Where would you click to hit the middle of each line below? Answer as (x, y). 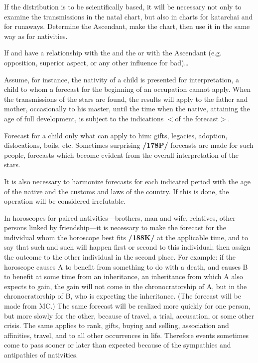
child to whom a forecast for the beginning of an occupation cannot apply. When (128, 89)
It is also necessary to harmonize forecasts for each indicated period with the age (127, 181)
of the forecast (197, 118)
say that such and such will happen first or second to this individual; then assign (127, 247)
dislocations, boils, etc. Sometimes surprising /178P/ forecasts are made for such (129, 145)
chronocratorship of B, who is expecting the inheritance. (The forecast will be (123, 296)
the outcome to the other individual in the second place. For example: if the (120, 257)
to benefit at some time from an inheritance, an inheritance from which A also (124, 276)
